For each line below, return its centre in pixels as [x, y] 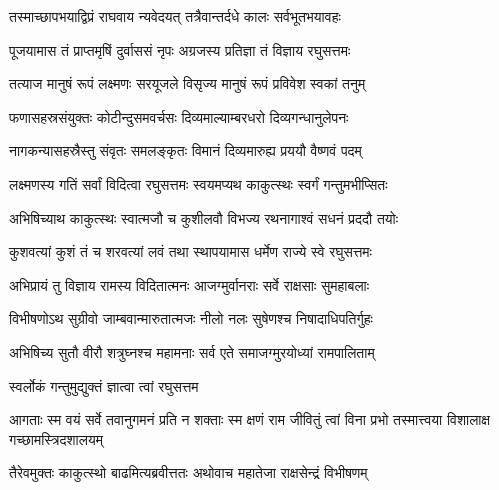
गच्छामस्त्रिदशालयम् [56, 438]
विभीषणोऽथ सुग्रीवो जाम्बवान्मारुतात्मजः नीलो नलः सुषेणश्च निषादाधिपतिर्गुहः [191, 318]
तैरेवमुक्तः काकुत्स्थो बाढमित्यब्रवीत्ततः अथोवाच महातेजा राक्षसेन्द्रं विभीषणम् [188, 472]
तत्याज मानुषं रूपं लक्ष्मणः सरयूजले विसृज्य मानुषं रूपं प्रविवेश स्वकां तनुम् [187, 83]
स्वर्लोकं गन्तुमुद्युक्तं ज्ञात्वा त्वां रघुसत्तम [104, 385]
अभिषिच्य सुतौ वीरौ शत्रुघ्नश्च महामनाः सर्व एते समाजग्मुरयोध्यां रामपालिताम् [192, 351]
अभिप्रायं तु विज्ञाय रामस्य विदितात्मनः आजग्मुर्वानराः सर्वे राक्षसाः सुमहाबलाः [189, 284]
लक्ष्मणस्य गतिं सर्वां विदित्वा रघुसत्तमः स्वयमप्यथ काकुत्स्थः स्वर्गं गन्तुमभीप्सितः [198, 183]
